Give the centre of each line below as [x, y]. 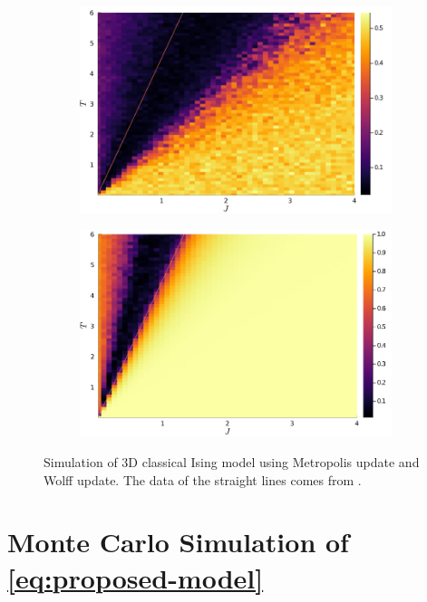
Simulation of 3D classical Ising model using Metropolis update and [232, 462]
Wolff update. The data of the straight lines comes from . [203, 479]
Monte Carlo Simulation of [178, 542]
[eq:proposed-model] [136, 577]
